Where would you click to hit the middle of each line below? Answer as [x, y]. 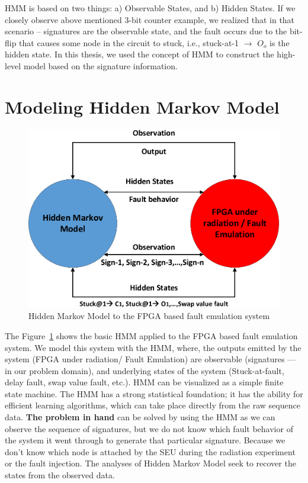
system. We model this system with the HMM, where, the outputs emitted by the [153, 347]
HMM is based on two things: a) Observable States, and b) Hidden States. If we [150, 8]
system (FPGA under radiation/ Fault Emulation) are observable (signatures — [150, 359]
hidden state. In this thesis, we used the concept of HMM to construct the [139, 54]
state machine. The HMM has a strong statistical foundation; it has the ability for [154, 393]
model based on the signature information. [100, 65]
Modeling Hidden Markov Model [142, 106]
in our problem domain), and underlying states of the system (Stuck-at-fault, [145, 370]
